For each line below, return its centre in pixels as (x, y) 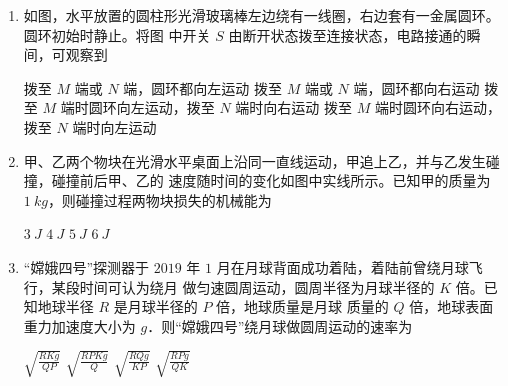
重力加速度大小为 (79, 325)
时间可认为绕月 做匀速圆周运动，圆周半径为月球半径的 (257, 286)
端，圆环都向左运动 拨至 (202, 87)
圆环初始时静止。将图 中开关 (117, 34)
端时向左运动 (114, 126)
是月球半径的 (155, 306)
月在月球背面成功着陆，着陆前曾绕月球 (342, 266)
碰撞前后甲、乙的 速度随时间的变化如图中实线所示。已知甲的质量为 (271, 180)
